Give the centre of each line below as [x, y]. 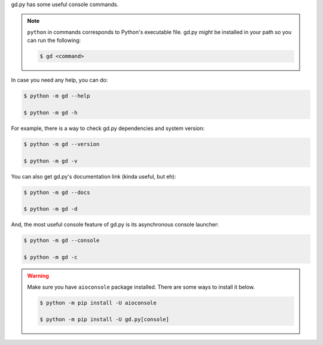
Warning [38, 276]
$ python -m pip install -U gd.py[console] [105, 320]
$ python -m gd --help [57, 96]
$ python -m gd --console [62, 240]
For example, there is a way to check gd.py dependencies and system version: [108, 128]
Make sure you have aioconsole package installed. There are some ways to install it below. [141, 287]
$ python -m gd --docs [57, 192]
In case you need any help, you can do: [60, 80]
